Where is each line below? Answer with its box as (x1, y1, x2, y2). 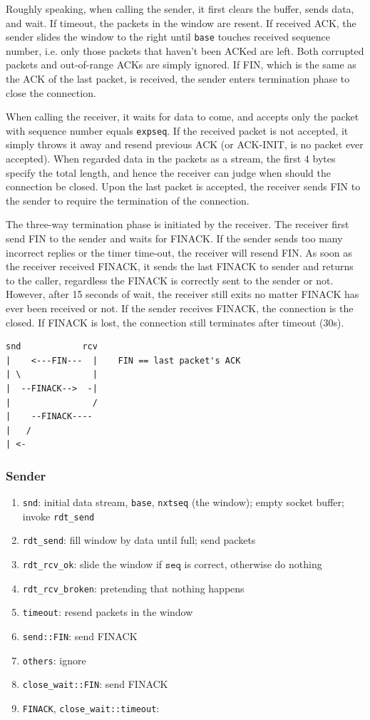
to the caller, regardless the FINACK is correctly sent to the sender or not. (6, 272, 334, 287)
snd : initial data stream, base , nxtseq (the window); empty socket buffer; (22, 495, 344, 510)
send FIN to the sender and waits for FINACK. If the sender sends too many (6, 231, 343, 246)
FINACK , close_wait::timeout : (22, 701, 160, 716)
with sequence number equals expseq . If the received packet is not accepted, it (6, 123, 349, 138)
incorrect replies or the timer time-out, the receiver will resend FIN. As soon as (6, 245, 352, 259)
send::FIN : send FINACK (22, 629, 138, 644)
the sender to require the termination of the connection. (6, 192, 250, 207)
